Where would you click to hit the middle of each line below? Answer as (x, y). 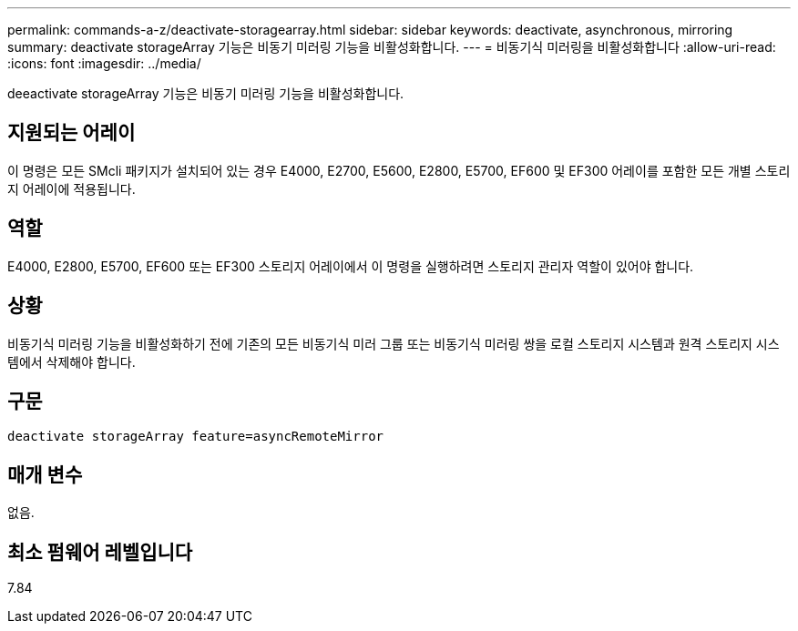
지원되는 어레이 (72, 133)
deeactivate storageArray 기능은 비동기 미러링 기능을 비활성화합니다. (206, 93)
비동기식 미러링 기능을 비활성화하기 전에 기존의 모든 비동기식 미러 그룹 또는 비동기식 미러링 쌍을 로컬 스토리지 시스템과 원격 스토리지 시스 (394, 343)
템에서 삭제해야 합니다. (72, 361)
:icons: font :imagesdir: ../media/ (104, 63)
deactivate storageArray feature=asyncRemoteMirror (196, 437)
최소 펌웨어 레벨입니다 (100, 552)
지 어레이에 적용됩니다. (72, 188)
